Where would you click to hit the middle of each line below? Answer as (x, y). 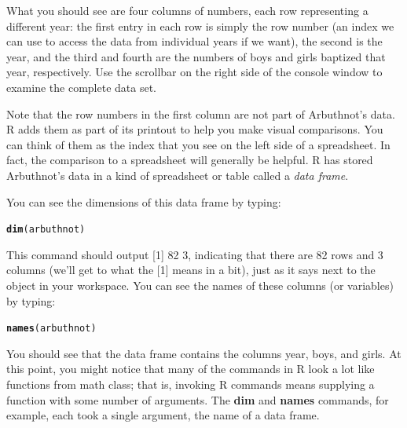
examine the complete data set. (81, 87)
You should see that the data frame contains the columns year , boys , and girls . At (204, 353)
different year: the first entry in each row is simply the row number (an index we (200, 26)
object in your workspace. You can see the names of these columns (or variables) (200, 285)
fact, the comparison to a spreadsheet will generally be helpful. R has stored (190, 160)
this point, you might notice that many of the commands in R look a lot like (191, 369)
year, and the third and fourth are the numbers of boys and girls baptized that (196, 56)
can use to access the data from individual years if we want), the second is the (194, 41)
